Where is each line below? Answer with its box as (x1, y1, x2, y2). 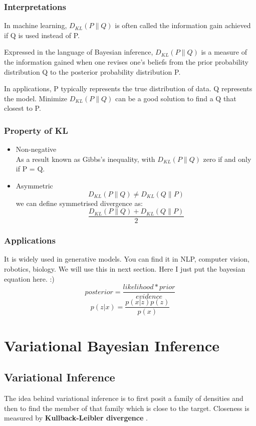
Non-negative (16, 144, 57, 154)
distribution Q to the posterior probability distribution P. (4, 66, 181, 77)
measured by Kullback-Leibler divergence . (4, 412, 148, 423)
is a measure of (201, 47, 247, 57)
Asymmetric (16, 180, 53, 190)
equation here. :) (4, 273, 55, 284)
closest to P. (4, 103, 41, 113)
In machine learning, (4, 20, 67, 31)
